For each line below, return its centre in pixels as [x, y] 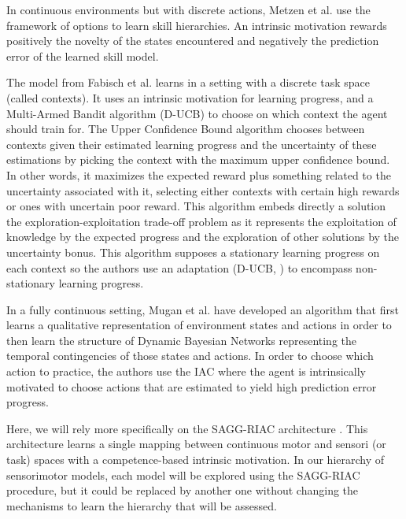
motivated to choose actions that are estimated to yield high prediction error [192, 386]
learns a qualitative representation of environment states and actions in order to [199, 325]
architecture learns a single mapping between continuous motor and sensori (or [196, 444]
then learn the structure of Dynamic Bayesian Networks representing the [182, 340]
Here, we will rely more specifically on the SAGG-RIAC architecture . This [187, 428]
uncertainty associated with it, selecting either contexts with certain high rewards [203, 190]
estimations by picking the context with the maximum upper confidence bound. [198, 159]
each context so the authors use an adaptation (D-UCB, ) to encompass [179, 267]
